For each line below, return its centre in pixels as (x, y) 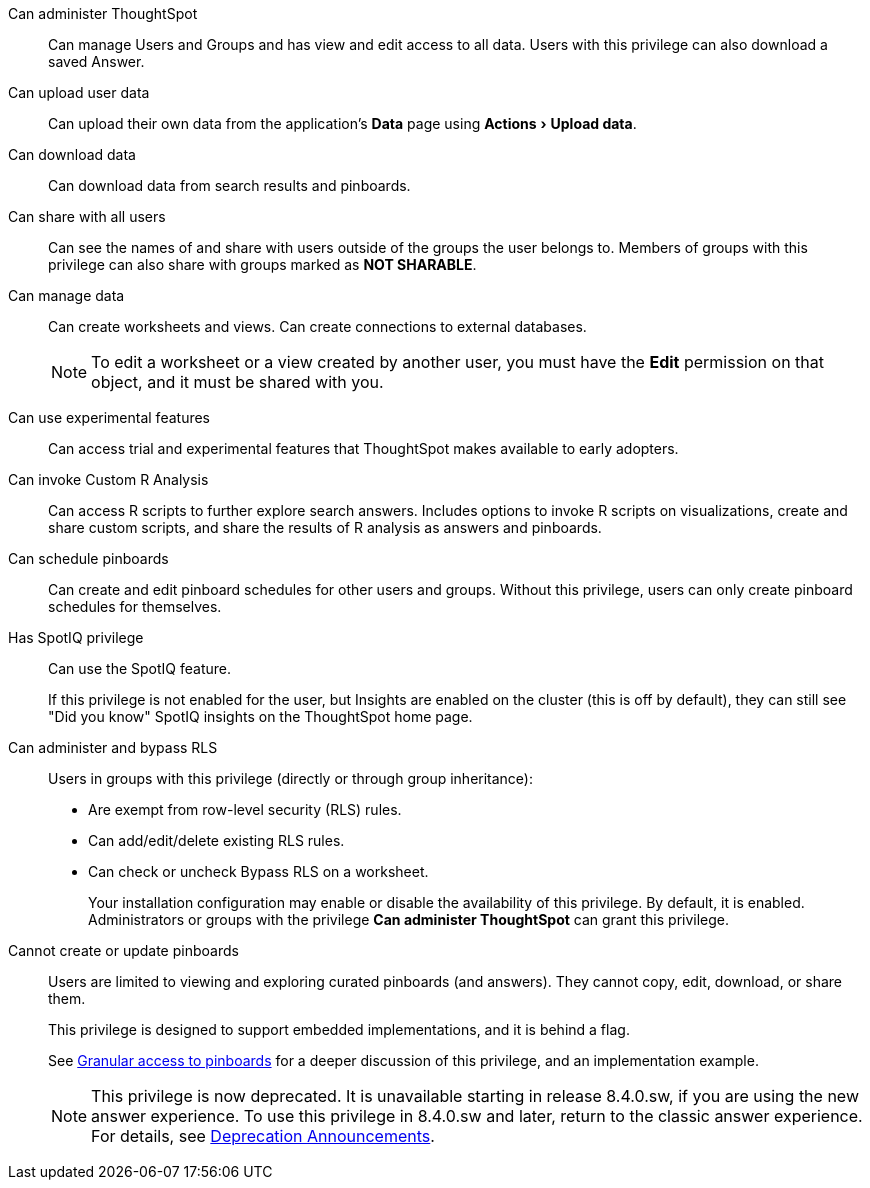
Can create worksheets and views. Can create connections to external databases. (317, 326)
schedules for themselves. (135, 606)
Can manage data (66, 295)
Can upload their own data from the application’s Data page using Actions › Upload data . (342, 123)
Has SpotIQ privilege (76, 637)
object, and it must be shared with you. (237, 382)
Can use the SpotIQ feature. (139, 668)
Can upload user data (79, 92)
